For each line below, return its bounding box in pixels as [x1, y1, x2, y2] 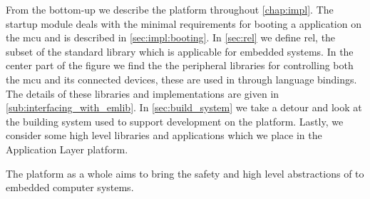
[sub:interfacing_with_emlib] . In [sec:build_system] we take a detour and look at [6, 100, 362, 115]
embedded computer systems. [6, 180, 134, 195]
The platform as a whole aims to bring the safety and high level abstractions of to [6, 165, 364, 180]
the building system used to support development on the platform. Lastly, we [6, 113, 344, 128]
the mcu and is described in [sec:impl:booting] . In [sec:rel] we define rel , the [6, 30, 336, 45]
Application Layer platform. [6, 141, 128, 156]
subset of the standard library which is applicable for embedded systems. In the [6, 44, 354, 58]
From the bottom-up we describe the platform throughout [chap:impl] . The [6, 2, 334, 16]
